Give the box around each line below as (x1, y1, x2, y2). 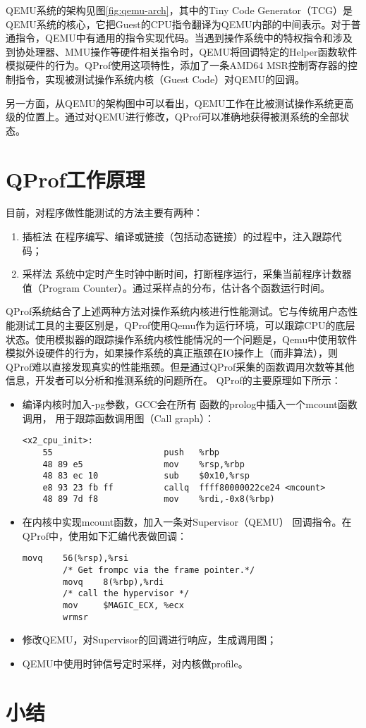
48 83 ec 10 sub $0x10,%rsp (42, 471, 250, 481)
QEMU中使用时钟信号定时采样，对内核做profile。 (22, 655, 248, 670)
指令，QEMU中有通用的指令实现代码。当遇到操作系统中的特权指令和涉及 (15, 30, 353, 45)
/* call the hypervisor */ (63, 588, 190, 599)
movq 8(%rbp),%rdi (63, 576, 164, 587)
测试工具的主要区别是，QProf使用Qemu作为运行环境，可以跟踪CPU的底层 (15, 318, 355, 333)
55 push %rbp (42, 447, 219, 457)
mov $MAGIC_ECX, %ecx (63, 600, 184, 610)
